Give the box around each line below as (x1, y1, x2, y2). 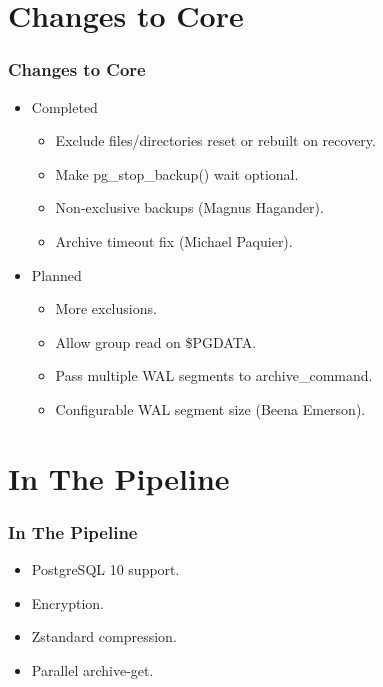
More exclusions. (55, 298, 157, 319)
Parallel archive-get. (31, 659, 154, 680)
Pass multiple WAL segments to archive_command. (55, 365, 373, 386)
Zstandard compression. (31, 626, 177, 647)
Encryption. (31, 592, 105, 613)
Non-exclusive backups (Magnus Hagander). (55, 197, 324, 218)
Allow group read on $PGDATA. (55, 331, 257, 352)
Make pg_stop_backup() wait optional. (55, 163, 299, 184)
